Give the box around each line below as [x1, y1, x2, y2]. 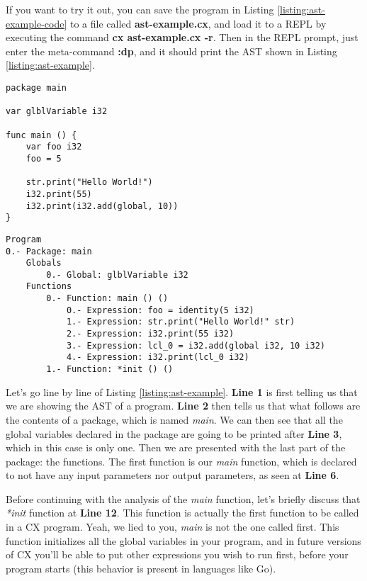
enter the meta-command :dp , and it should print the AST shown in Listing [6, 43, 337, 58]
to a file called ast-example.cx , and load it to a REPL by [69, 16, 327, 30]
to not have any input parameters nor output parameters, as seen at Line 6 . [6, 468, 339, 483]
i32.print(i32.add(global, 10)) [26, 201, 179, 211]
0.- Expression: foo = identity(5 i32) [66, 305, 254, 315]
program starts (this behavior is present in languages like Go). [6, 560, 276, 575]
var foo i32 [26, 142, 82, 152]
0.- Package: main [6, 246, 92, 256]
